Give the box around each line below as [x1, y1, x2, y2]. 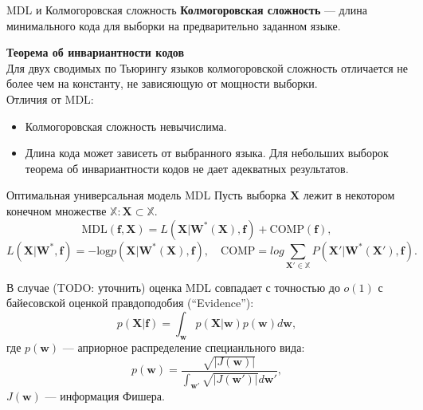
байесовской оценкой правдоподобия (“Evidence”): [6, 294, 254, 311]
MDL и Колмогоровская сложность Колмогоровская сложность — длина [6, 2, 367, 18]
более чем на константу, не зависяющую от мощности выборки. [6, 75, 318, 92]
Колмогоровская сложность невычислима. [25, 117, 227, 134]
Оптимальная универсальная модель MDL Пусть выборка [6, 187, 287, 203]
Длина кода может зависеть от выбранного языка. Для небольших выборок [25, 144, 389, 161]
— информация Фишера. [45, 388, 165, 404]
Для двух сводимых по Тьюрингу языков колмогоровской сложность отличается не [6, 59, 408, 76]
